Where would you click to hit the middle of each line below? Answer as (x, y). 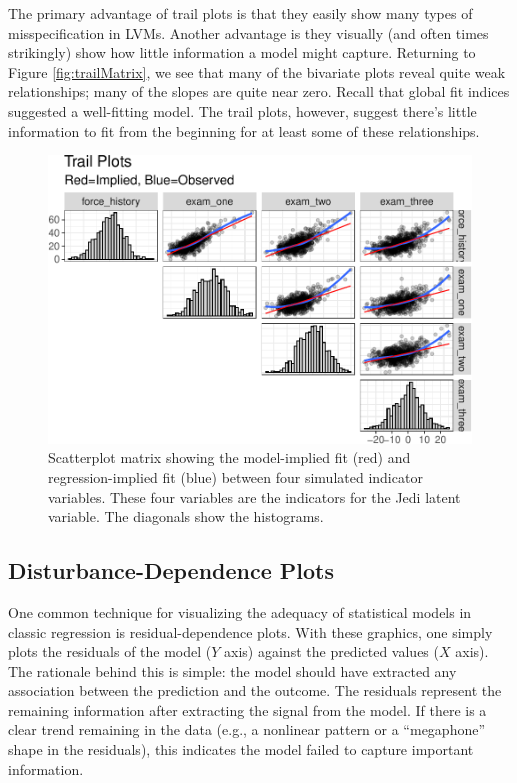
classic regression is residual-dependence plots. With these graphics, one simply (250, 631)
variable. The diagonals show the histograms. (186, 516)
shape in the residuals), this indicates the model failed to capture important (241, 749)
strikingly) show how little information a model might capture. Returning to (242, 52)
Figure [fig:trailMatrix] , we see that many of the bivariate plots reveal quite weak (257, 71)
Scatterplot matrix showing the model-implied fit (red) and (229, 457)
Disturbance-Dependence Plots (171, 570)
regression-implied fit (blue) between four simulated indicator (235, 476)
